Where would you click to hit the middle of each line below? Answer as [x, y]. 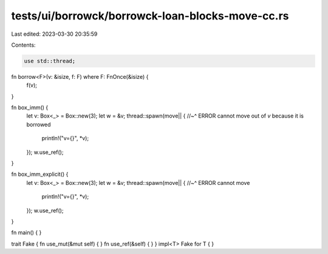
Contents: [23, 45]
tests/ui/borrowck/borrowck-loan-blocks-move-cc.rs [150, 16]
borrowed [39, 124]
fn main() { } [26, 233]
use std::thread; [50, 61]
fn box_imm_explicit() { [40, 174]
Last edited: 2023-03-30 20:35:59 [54, 34]
